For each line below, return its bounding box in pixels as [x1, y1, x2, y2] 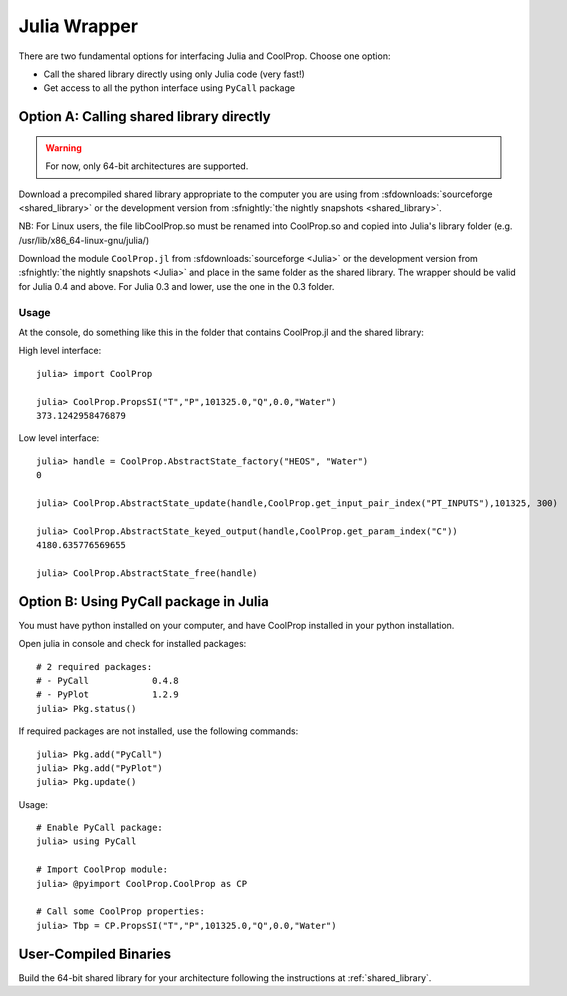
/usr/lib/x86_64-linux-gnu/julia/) [18, 234, 150, 246]
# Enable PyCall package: [36, 822, 164, 834]
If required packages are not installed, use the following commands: [18, 725, 299, 737]
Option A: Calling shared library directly [18, 108, 271, 125]
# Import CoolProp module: [36, 864, 169, 875]
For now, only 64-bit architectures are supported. [45, 160, 249, 172]
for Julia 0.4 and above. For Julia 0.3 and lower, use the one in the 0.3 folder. [18, 280, 335, 292]
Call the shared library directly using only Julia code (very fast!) [43, 68, 305, 80]
